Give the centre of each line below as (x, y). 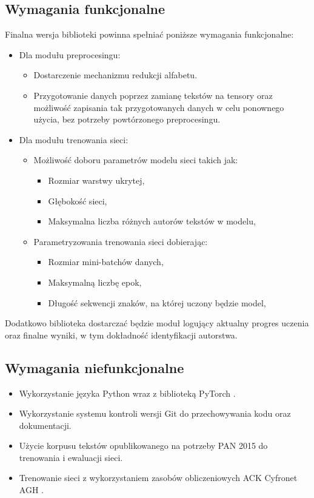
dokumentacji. (45, 425)
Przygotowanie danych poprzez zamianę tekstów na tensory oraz (153, 95)
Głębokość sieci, (78, 200)
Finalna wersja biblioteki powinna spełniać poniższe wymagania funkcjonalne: (149, 34)
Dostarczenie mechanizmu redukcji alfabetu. (115, 75)
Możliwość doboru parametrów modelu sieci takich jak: (136, 160)
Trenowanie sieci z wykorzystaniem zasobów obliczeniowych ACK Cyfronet (158, 478)
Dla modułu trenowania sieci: (74, 139)
